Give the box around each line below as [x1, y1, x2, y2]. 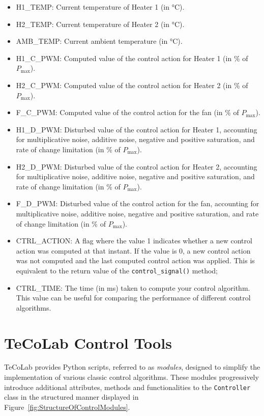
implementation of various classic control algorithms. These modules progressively [4, 372, 259, 382]
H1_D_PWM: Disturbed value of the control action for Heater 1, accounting [16, 124, 257, 134]
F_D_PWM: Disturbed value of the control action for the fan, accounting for [16, 198, 259, 209]
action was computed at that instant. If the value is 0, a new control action [16, 245, 251, 256]
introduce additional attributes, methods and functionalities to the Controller [4, 381, 251, 392]
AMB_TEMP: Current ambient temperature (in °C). [16, 36, 183, 46]
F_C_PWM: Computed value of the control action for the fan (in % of [16, 107, 239, 118]
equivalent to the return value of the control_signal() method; [16, 265, 218, 275]
